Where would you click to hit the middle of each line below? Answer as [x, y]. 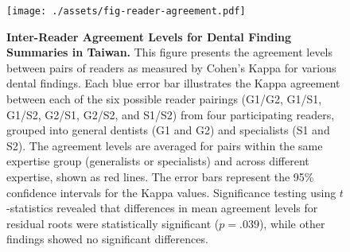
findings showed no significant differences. [107, 239]
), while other [292, 223]
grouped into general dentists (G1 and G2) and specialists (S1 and [168, 130]
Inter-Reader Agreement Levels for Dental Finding [149, 36]
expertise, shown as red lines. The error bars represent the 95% [160, 176]
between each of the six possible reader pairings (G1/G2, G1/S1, [164, 99]
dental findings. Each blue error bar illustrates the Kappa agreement [173, 83]
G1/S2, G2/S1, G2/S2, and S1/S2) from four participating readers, [171, 114]
